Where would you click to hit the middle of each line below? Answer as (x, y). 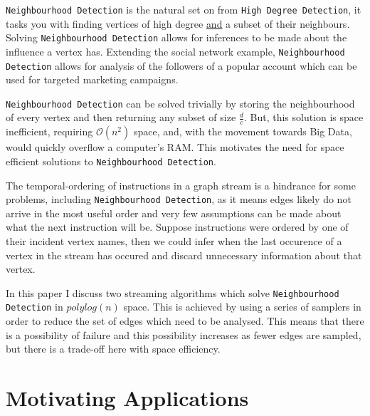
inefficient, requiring (49, 131)
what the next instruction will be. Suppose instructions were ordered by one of (177, 227)
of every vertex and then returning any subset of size (121, 117)
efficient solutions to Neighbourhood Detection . (111, 161)
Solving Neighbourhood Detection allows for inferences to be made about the (176, 37)
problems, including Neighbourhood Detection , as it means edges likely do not (179, 199)
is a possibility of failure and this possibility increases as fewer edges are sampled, (184, 334)
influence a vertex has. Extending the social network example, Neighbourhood (175, 51)
